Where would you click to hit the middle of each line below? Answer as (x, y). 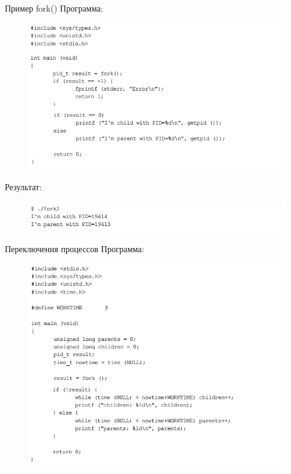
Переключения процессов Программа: (75, 249)
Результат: (23, 186)
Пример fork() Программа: (54, 8)
